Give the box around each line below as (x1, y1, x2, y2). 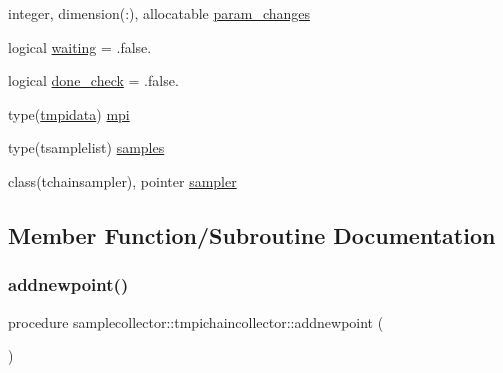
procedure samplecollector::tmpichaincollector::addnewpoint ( (8, 311, 384, 332)
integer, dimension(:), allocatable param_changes (8, 3, 311, 23)
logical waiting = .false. (8, 36, 152, 57)
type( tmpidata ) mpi (8, 103, 130, 124)
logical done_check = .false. (8, 70, 179, 91)
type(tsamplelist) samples (8, 137, 165, 158)
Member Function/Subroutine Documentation (8, 219, 496, 250)
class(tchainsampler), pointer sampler (8, 170, 237, 191)
